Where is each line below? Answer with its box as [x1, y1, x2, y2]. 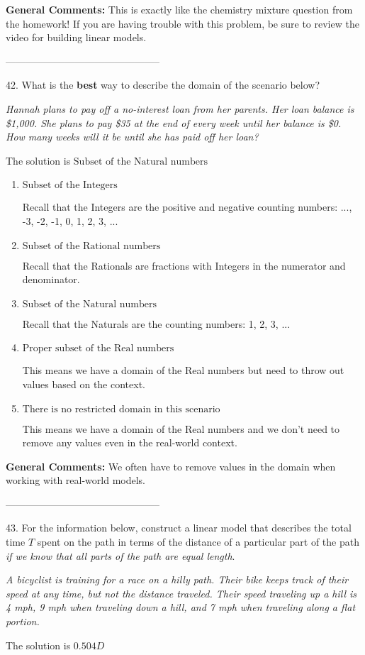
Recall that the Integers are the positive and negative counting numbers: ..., [22, 199, 352, 214]
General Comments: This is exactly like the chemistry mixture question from [6, 2, 353, 16]
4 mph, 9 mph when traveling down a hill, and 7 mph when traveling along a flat [6, 600, 356, 615]
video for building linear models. [6, 30, 147, 45]
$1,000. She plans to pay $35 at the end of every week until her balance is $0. [6, 115, 342, 130]
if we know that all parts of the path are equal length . [6, 548, 235, 563]
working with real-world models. [6, 473, 145, 488]
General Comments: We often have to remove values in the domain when [6, 458, 336, 473]
